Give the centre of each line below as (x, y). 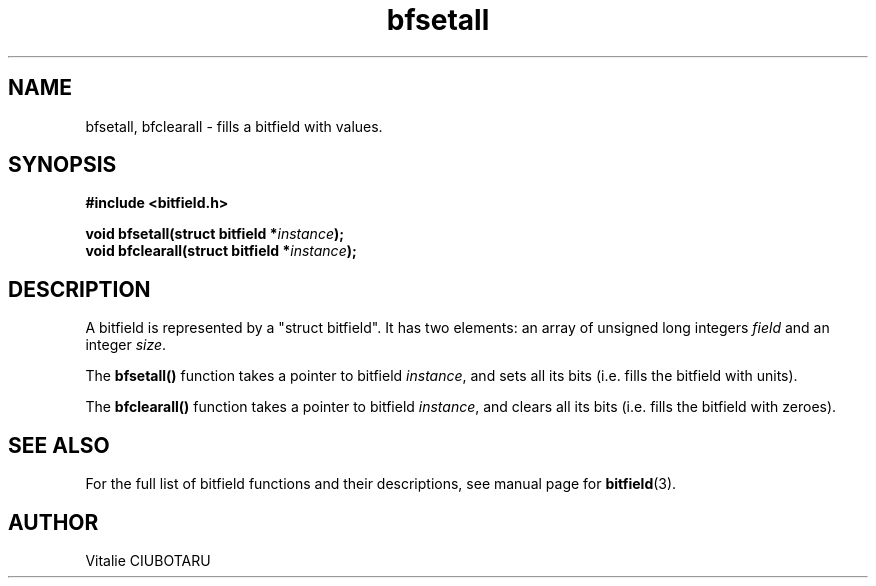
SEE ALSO (59, 445)
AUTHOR (53, 522)
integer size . (126, 345)
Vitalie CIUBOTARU (148, 560)
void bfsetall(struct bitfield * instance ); (215, 234)
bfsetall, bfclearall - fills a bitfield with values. (234, 126)
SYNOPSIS (62, 165)
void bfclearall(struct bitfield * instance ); (221, 251)
